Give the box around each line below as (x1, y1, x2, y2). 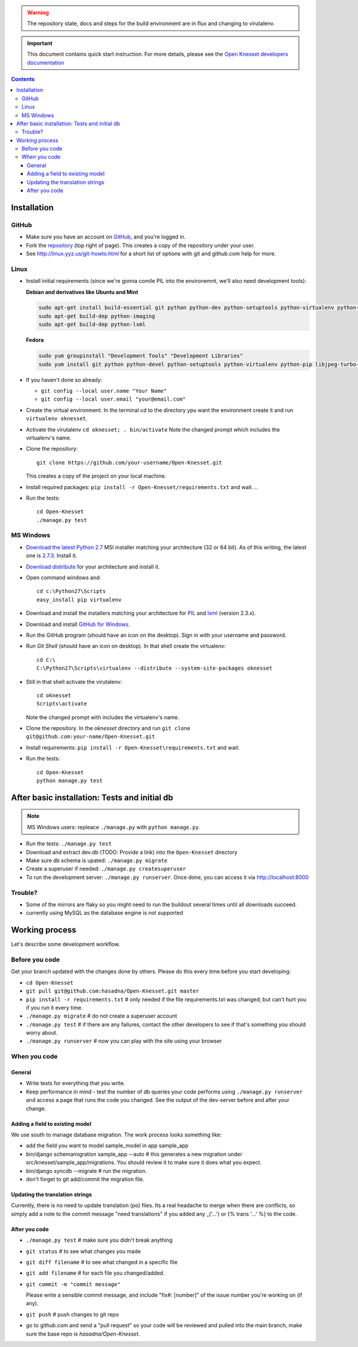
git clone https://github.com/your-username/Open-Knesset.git (36, 459, 223, 466)
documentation (27, 59, 65, 66)
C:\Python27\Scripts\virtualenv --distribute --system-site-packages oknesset (36, 665, 273, 672)
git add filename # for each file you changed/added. (26, 1269, 165, 1276)
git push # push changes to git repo (26, 1311, 119, 1318)
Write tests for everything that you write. (26, 1080, 125, 1087)
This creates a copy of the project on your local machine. (26, 472, 166, 479)
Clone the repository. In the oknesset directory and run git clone (26, 725, 191, 732)
